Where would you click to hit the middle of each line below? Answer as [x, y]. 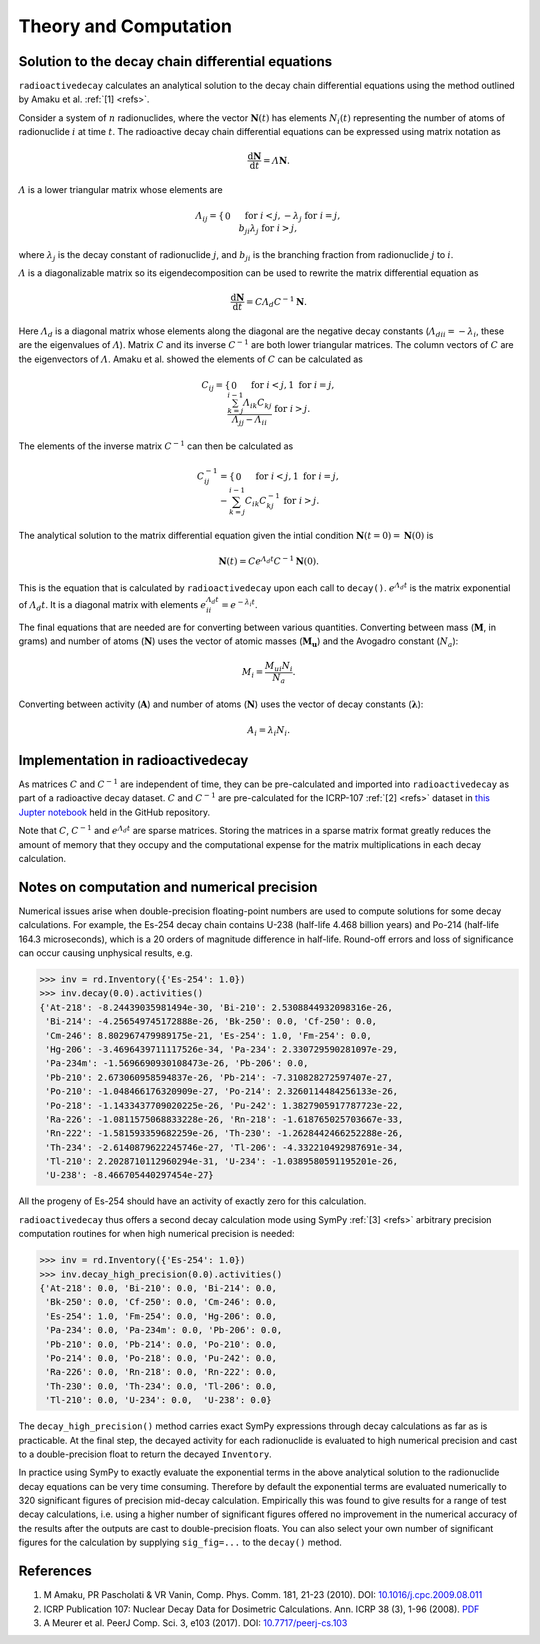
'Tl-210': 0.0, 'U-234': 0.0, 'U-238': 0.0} [158, 1400]
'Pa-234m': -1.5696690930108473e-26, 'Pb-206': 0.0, [177, 1063]
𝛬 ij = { [210, 217]
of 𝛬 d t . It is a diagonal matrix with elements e [112, 605]
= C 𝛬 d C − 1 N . [276, 302]
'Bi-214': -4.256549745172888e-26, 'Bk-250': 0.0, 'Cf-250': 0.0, [211, 1021]
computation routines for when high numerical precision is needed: [156, 1234]
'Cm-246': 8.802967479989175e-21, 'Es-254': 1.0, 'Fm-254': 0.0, [208, 1035]
